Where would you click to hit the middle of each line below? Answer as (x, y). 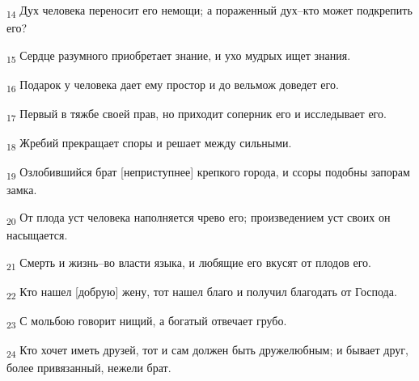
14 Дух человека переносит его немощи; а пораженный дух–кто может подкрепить (209, 11)
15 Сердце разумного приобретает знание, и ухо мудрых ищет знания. (179, 56)
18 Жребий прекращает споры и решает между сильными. (149, 144)
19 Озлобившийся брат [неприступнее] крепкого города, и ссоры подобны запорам (208, 173)
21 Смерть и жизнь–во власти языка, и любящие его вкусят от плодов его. (189, 263)
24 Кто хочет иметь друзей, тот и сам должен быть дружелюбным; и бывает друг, (207, 351)
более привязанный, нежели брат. (89, 368)
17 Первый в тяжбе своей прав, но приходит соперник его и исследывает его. (197, 114)
